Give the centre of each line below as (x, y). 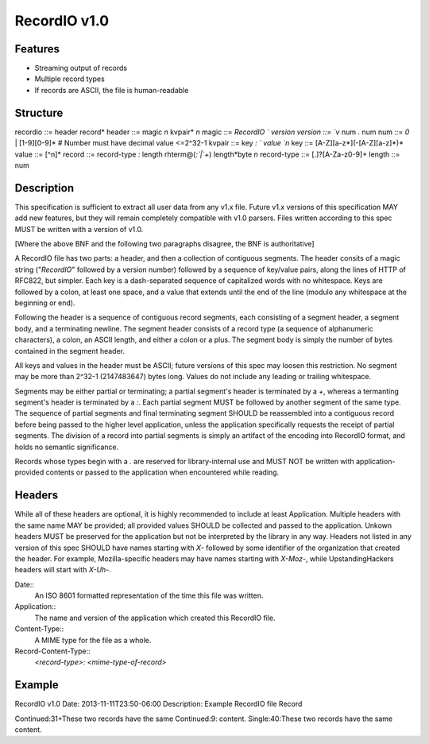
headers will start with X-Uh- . (63, 570)
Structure (39, 112)
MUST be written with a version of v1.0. (79, 229)
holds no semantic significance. (67, 447)
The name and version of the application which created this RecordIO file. (155, 618)
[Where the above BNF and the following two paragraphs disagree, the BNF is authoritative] (164, 244)
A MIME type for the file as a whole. (93, 640)
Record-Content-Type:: (52, 651)
